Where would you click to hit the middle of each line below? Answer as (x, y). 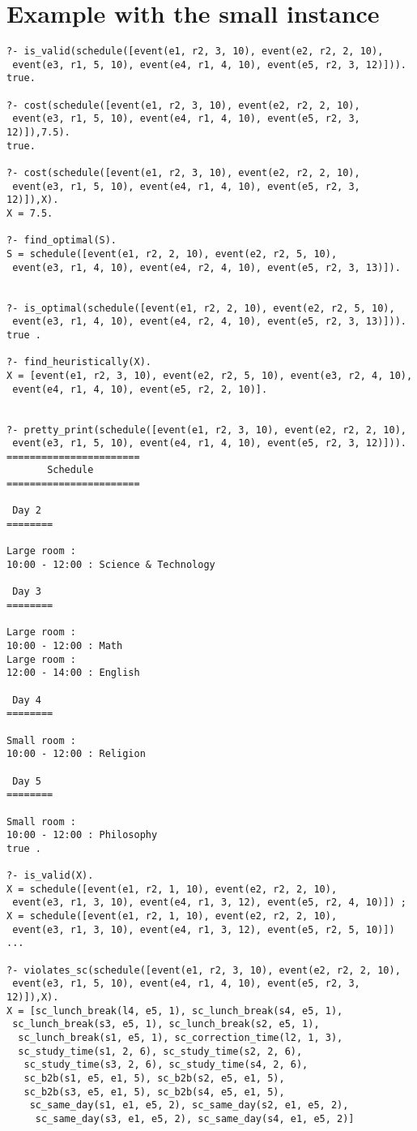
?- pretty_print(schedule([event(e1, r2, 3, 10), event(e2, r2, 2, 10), (206, 430)
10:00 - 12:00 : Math (65, 646)
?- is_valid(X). (50, 876)
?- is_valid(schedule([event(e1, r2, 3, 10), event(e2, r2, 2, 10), (195, 52)
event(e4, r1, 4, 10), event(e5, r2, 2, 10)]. (140, 389)
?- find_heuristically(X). (79, 362)
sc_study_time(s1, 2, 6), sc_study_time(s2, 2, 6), (160, 1051)
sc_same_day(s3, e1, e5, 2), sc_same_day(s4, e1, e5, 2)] (195, 1118)
